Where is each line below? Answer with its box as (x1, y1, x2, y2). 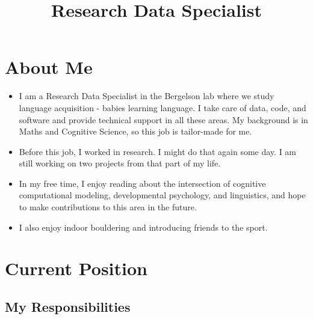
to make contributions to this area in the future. (19, 201, 197, 213)
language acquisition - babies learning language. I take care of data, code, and (19, 101, 306, 114)
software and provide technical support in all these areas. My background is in (19, 113, 308, 126)
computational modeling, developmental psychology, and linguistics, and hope (19, 189, 306, 201)
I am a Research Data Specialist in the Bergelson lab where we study (19, 90, 274, 102)
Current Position (5, 256, 147, 281)
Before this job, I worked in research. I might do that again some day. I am (19, 145, 297, 157)
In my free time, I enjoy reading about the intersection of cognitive (19, 177, 266, 189)
